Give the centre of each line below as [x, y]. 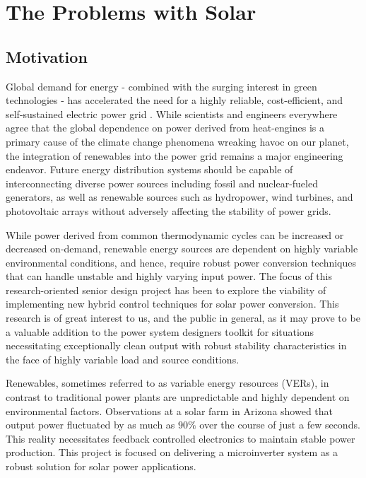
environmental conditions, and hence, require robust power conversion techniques [181, 262]
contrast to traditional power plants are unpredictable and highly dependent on [178, 397]
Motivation [47, 56]
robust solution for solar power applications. [101, 466]
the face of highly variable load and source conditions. [123, 359]
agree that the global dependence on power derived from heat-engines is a [165, 128]
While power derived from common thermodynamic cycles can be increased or [175, 234]
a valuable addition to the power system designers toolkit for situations [160, 331]
